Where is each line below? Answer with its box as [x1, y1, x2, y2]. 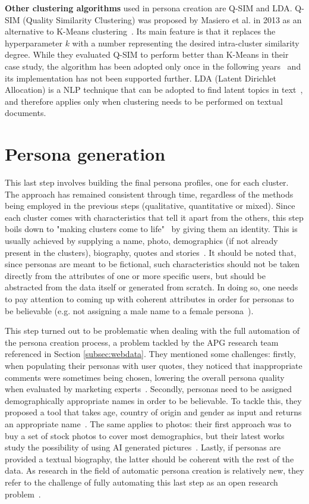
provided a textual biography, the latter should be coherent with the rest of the [5, 452, 294, 465]
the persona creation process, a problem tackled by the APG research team [5, 336, 279, 348]
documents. [5, 107, 46, 119]
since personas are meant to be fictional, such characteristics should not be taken [5, 258, 300, 270]
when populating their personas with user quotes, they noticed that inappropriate [5, 359, 302, 371]
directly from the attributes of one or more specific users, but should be [5, 269, 266, 281]
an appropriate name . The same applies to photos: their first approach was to [5, 417, 292, 430]
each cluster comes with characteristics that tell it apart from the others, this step [5, 211, 304, 223]
